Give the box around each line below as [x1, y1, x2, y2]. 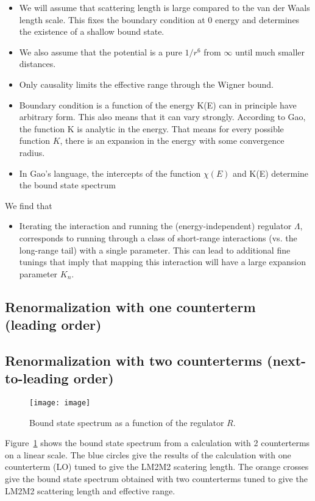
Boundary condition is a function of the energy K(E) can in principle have [19, 98, 297, 111]
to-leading [5, 369, 69, 388]
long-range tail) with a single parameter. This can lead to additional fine [19, 243, 291, 256]
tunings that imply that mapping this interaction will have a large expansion [19, 255, 306, 268]
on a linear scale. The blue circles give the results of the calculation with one [5, 448, 291, 461]
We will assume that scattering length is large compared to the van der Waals [19, 1, 310, 13]
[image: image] [29, 399, 91, 408]
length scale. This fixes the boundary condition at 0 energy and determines [19, 13, 300, 26]
